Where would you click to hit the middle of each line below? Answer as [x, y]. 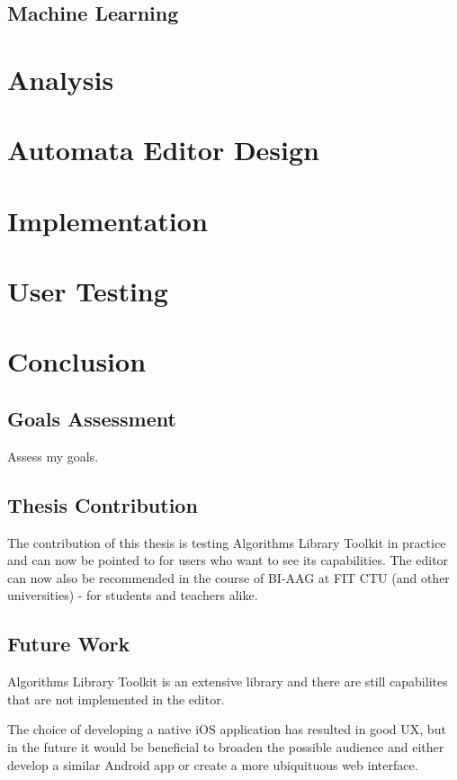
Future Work [69, 644]
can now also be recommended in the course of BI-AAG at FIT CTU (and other [228, 577]
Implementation [108, 220]
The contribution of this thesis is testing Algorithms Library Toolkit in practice [227, 542]
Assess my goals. [53, 456]
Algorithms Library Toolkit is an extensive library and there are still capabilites [228, 681]
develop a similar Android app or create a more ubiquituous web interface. [213, 764]
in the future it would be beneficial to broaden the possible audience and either [226, 747]
